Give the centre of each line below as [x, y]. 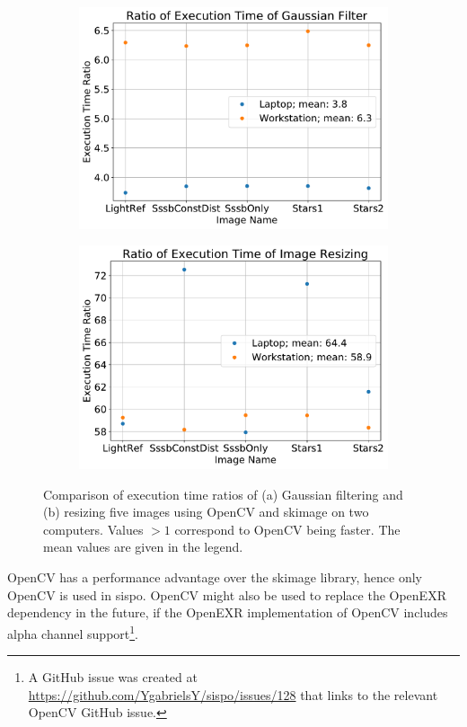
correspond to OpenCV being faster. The [287, 529]
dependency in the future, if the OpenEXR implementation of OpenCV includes [228, 612]
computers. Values [93, 529]
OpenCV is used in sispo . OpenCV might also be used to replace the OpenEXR [227, 594]
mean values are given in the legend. [143, 547]
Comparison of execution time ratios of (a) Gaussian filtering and [223, 494]
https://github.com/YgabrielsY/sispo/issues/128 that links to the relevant [233, 694]
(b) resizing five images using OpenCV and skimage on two [206, 512]
